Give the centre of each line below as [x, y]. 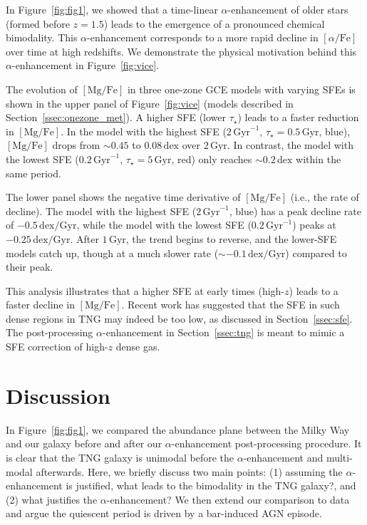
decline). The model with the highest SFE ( [101, 210]
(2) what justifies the [52, 499]
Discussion [58, 395]
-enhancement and [283, 457]
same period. [33, 173]
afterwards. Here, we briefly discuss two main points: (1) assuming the [189, 471]
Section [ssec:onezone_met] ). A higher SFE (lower [116, 117]
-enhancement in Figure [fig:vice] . [85, 65]
